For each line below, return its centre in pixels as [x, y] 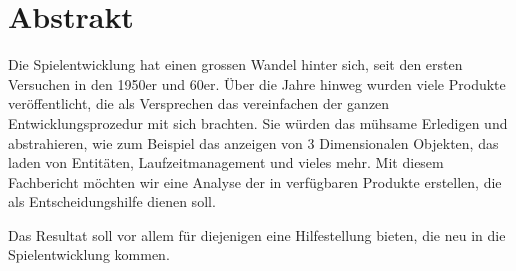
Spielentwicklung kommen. [89, 254]
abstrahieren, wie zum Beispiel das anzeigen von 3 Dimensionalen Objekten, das [253, 142]
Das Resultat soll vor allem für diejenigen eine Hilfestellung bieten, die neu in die [257, 234]
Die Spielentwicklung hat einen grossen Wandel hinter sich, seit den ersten [235, 64]
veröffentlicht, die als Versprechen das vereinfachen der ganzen [199, 103]
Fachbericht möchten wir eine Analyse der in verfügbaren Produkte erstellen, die [255, 181]
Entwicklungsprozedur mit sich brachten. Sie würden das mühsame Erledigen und [258, 122]
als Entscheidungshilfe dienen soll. [112, 201]
